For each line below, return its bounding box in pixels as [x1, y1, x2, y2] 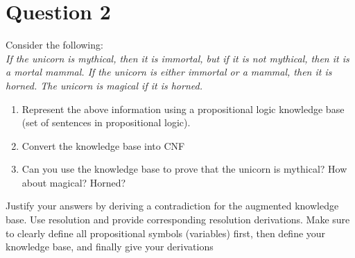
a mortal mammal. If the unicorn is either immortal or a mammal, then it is [6, 64, 332, 79]
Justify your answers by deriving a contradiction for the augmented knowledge [6, 198, 339, 213]
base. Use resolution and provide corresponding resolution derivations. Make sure [6, 212, 350, 227]
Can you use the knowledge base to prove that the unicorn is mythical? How [21, 162, 347, 176]
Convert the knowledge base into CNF [21, 138, 185, 153]
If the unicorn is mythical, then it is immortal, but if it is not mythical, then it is [6, 51, 349, 65]
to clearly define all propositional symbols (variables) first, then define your [6, 225, 326, 240]
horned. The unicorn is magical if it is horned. [6, 78, 202, 92]
